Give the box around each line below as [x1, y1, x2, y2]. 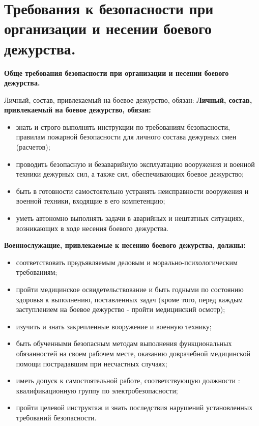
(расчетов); [16, 141, 50, 152]
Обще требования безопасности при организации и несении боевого [4, 67, 229, 78]
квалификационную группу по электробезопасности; [16, 385, 178, 395]
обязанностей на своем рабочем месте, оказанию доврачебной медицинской [16, 348, 250, 358]
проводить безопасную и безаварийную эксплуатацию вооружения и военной [16, 158, 255, 169]
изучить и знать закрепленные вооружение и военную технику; [16, 321, 212, 331]
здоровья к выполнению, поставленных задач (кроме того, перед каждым [16, 294, 243, 304]
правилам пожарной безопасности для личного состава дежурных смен [16, 131, 237, 142]
